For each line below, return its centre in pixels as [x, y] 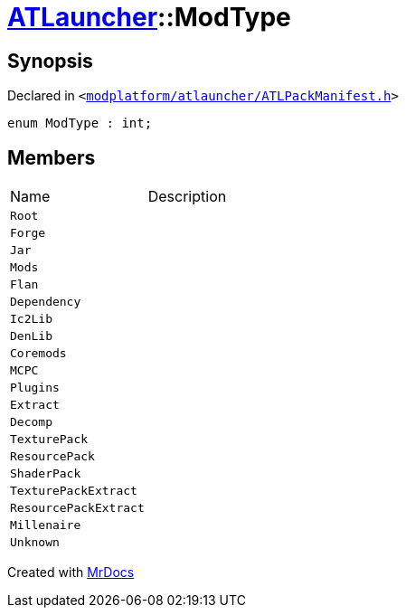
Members [52, 157]
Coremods [38, 354]
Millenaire [46, 525]
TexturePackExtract [74, 491]
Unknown [35, 543]
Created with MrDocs [71, 572]
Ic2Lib [31, 319]
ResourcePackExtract [77, 508]
